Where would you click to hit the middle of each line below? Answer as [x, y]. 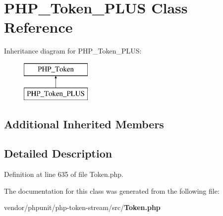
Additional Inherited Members [84, 124]
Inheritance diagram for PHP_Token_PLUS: [73, 51]
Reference [38, 27]
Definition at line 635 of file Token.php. [64, 174]
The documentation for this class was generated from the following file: [112, 190]
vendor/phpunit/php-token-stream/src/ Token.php [82, 207]
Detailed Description [58, 153]
